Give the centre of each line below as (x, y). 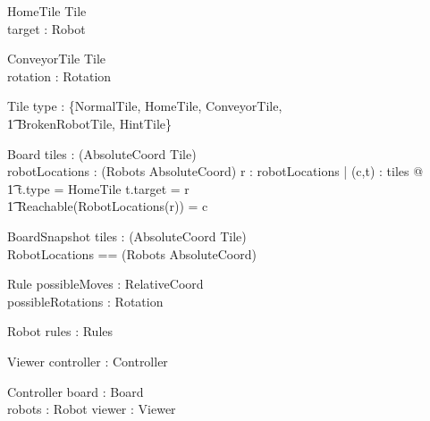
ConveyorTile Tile (57, 59)
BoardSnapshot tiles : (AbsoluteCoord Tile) (127, 236)
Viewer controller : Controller (88, 361)
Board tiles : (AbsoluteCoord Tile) (102, 153)
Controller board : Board (76, 391)
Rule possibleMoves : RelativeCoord (105, 284)
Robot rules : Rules (60, 331)
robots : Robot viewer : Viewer (92, 409)
